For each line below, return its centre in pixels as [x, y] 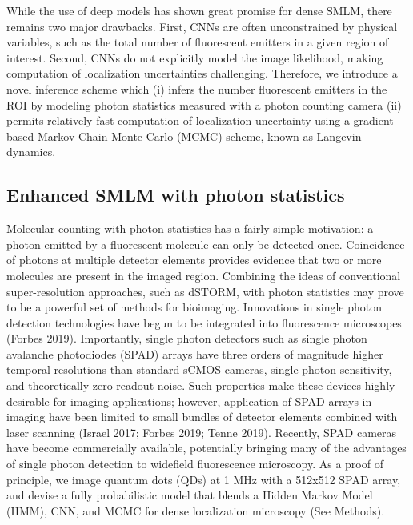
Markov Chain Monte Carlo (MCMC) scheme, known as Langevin [199, 136]
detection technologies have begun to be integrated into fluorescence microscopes [204, 322]
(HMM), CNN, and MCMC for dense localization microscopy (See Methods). [196, 510]
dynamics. [31, 152]
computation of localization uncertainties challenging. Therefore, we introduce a [202, 73]
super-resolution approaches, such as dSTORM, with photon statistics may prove [205, 291]
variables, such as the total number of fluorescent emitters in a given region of [198, 42]
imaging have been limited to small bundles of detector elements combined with [202, 417]
